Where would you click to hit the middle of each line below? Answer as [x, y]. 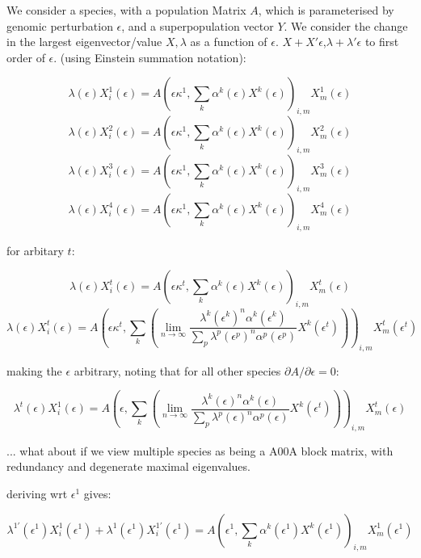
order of [26, 57]
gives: [97, 493]
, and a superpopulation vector [198, 25]
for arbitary [35, 250]
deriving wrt [37, 493]
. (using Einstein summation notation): [150, 57]
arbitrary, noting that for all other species [177, 370]
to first [382, 42]
